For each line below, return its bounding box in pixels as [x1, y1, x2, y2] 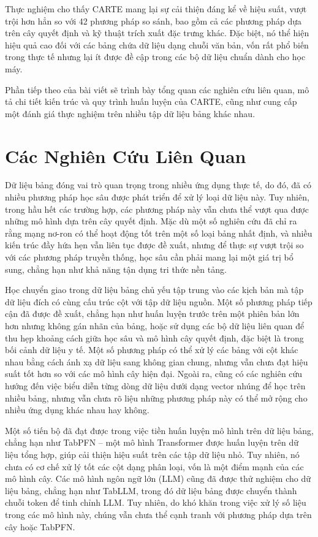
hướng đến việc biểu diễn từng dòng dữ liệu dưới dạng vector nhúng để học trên [5, 379, 306, 392]
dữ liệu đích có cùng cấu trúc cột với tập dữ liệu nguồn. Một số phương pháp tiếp [5, 295, 312, 308]
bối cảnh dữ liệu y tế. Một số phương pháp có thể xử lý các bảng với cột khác [5, 343, 298, 356]
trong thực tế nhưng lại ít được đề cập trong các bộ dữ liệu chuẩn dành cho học [5, 50, 306, 63]
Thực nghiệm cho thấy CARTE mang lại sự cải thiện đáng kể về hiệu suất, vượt [5, 2, 307, 15]
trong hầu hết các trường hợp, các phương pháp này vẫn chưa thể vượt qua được [5, 202, 309, 215]
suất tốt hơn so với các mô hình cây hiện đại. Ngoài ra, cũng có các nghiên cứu [5, 367, 303, 380]
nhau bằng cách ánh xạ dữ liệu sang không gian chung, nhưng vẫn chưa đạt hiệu [5, 355, 308, 368]
